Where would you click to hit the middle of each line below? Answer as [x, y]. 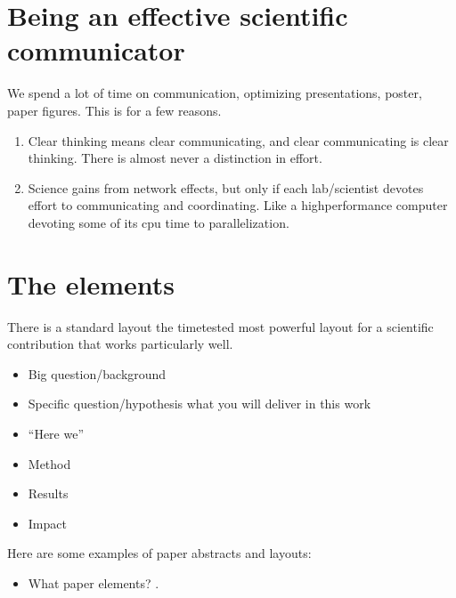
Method [49, 463]
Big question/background [97, 373]
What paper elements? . [94, 582]
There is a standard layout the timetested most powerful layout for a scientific [220, 326]
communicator [96, 50]
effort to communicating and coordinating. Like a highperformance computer [238, 205]
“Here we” [56, 433]
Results [48, 493]
